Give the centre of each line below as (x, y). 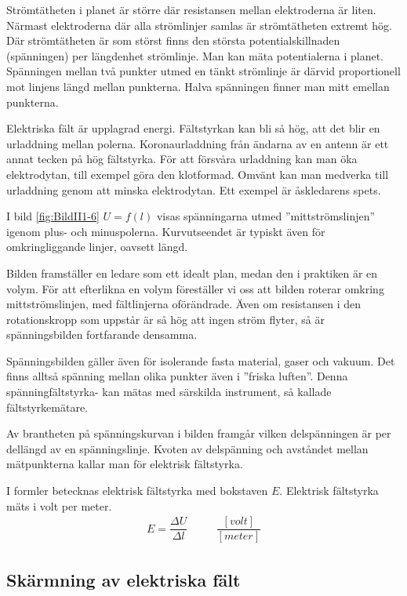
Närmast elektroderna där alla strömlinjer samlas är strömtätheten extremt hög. (199, 25)
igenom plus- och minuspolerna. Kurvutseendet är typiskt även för (166, 231)
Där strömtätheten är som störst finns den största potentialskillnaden (173, 40)
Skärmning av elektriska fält (124, 579)
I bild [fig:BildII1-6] (53, 216)
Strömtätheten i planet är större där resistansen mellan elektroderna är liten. (191, 9)
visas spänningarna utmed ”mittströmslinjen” (266, 216)
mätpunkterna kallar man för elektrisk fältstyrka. (125, 464)
